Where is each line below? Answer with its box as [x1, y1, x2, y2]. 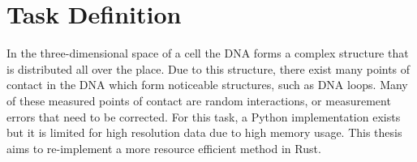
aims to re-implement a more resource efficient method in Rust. [6, 139, 321, 156]
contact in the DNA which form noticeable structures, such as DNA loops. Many [6, 76, 408, 93]
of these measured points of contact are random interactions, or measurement [6, 92, 391, 109]
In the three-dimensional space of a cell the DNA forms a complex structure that [6, 45, 409, 62]
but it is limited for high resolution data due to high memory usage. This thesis [6, 124, 402, 141]
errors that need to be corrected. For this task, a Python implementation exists [6, 108, 401, 125]
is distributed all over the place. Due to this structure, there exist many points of [6, 60, 411, 77]
